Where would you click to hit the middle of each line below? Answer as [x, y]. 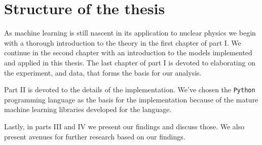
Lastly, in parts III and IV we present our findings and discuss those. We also [124, 126]
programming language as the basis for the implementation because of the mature [131, 99]
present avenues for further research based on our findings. [95, 136]
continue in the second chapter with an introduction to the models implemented [128, 52]
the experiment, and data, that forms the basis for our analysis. [103, 72]
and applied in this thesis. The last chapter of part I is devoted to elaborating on [130, 62]
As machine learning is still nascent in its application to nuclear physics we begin [130, 33]
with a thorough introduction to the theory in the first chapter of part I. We [123, 42]
